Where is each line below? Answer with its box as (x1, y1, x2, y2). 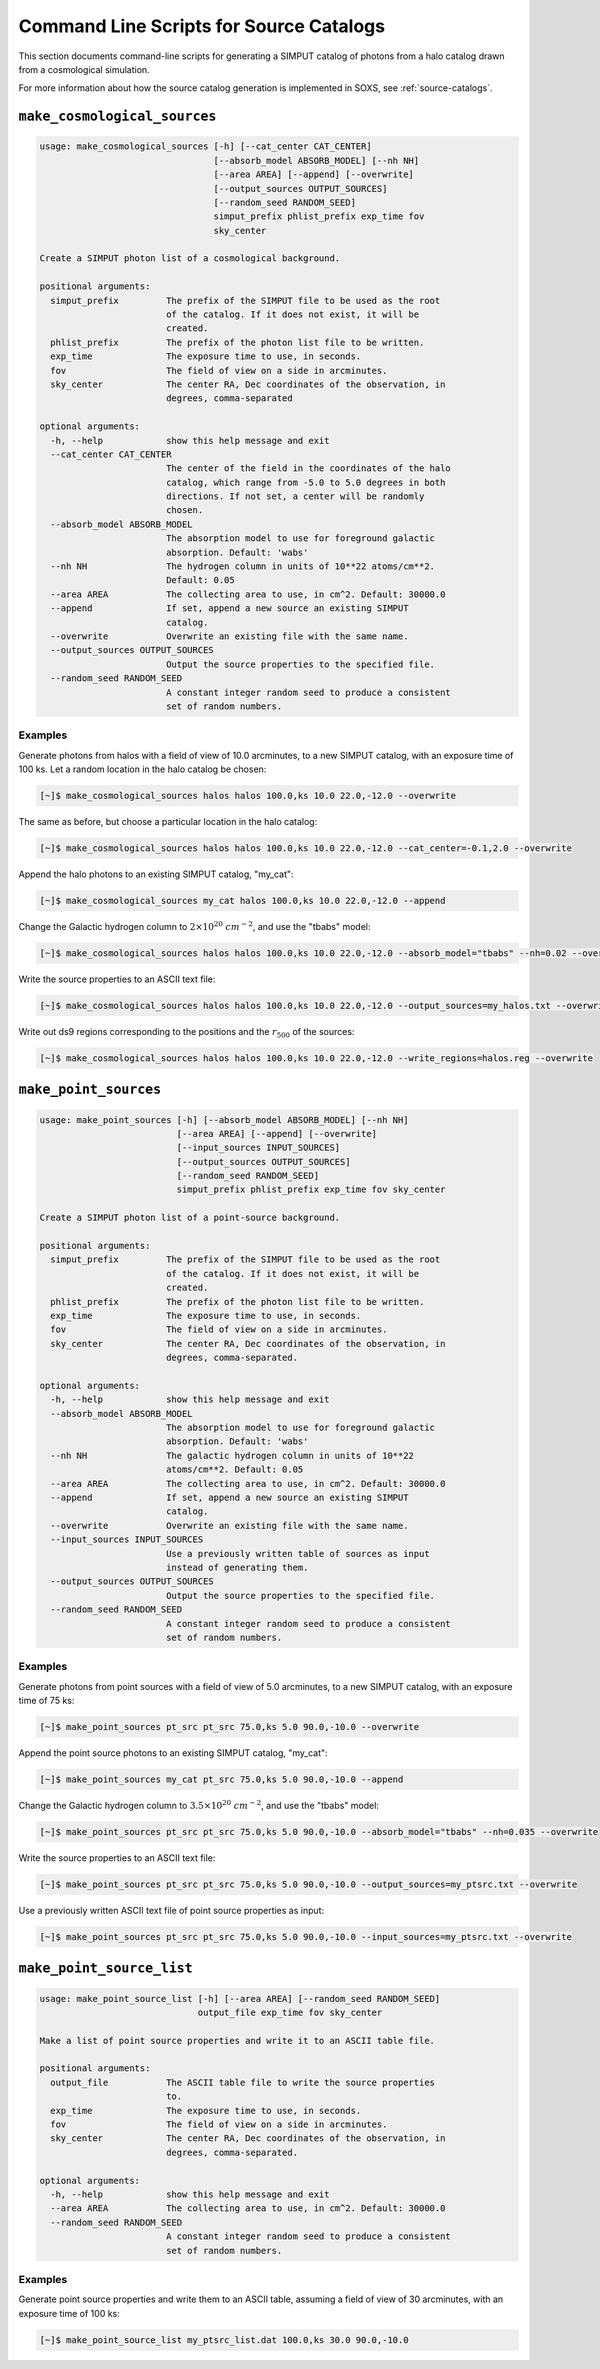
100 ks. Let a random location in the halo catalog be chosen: (18, 763, 267, 775)
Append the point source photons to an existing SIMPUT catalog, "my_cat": (18, 1747, 329, 1759)
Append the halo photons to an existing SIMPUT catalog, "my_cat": (18, 868, 294, 880)
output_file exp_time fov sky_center (197, 2006, 383, 2018)
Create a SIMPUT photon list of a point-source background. (39, 1212, 341, 1224)
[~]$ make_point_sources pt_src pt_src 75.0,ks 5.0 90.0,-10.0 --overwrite (39, 1721, 420, 1733)
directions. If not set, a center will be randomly (165, 491, 425, 502)
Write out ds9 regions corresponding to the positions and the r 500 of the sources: (18, 1025, 355, 1040)
